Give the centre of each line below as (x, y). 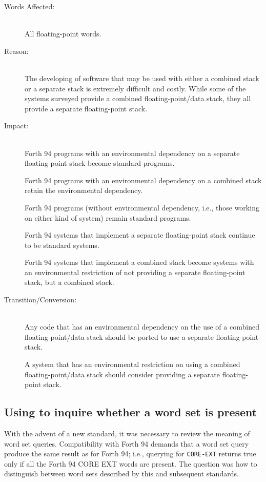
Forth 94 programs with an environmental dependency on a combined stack (143, 180)
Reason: (16, 51)
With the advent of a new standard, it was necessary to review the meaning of (127, 433)
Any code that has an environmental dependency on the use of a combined (142, 327)
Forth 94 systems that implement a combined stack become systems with (139, 262)
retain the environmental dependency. (84, 190)
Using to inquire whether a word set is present (131, 412)
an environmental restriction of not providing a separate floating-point (135, 272)
